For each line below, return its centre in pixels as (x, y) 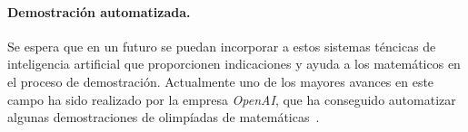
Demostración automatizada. (99, 11)
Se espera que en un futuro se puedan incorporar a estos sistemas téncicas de (222, 46)
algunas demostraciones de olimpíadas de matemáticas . (164, 117)
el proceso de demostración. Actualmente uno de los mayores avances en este (221, 81)
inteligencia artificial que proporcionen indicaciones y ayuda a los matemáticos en (234, 64)
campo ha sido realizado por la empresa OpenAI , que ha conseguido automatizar (232, 99)
